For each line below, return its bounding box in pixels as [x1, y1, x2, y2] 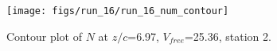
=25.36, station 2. [184, 27, 271, 44]
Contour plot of [6, 27, 82, 44]
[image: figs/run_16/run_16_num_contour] [6, 5, 229, 16]
